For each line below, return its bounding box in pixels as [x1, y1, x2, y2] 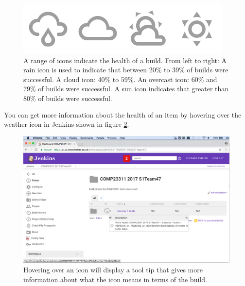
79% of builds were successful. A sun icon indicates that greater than [23, 84, 229, 94]
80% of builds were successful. [23, 93, 112, 103]
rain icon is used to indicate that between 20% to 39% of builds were [23, 65, 228, 75]
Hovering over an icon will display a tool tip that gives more [23, 265, 203, 275]
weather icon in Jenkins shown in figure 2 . [4, 119, 129, 129]
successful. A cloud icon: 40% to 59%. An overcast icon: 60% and [23, 74, 217, 84]
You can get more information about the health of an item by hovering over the [4, 109, 242, 119]
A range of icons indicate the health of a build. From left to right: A [23, 55, 227, 65]
